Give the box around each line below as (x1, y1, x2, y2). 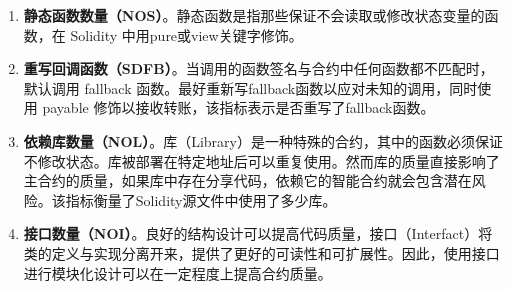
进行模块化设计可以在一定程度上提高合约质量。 (23, 262, 332, 283)
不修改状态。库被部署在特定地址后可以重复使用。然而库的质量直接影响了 (23, 150, 500, 171)
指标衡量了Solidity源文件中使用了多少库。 (65, 189, 337, 210)
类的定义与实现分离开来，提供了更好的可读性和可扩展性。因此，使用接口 (23, 242, 500, 263)
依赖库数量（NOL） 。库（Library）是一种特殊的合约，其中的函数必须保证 (23, 130, 503, 151)
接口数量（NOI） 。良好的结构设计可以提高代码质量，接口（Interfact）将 (23, 223, 493, 244)
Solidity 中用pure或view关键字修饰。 (70, 24, 303, 45)
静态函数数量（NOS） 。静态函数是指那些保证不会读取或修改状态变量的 (23, 5, 485, 25)
